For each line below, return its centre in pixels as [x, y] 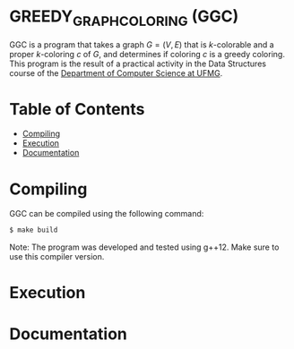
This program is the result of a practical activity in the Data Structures [138, 64]
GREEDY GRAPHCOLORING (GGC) [124, 18]
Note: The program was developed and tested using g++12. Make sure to [144, 247]
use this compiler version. [57, 257]
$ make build [34, 230]
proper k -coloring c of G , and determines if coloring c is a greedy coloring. [147, 54]
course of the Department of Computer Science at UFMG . [116, 72]
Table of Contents [77, 109]
